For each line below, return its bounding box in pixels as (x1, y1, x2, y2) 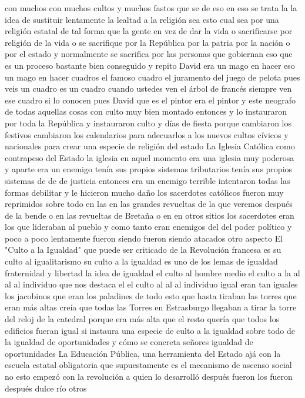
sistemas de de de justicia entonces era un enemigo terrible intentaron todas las (5, 174, 290, 186)
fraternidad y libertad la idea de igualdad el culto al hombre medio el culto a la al (5, 266, 300, 279)
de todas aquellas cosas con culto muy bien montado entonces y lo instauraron (5, 105, 287, 118)
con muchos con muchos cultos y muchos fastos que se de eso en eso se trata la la (5, 2, 297, 14)
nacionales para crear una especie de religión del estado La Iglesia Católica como (5, 140, 295, 152)
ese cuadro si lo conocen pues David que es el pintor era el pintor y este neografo (5, 93, 296, 106)
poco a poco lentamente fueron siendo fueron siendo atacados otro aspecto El (5, 232, 283, 244)
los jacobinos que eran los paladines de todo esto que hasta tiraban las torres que (5, 289, 297, 302)
